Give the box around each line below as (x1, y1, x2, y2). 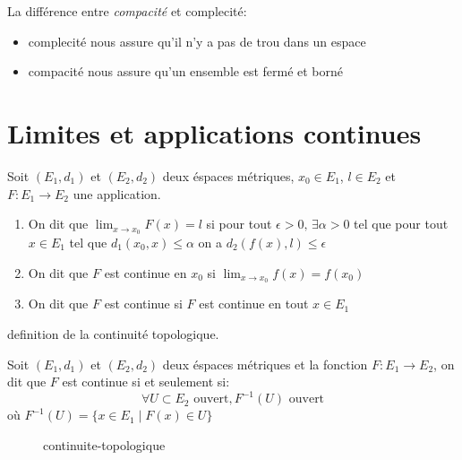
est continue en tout (199, 294, 309, 313)
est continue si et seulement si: (62, 372, 230, 391)
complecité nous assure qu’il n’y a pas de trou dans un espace (28, 31, 366, 50)
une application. (73, 184, 161, 203)
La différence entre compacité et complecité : (7, 2, 247, 20)
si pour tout (206, 214, 272, 233)
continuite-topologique (43, 435, 166, 454)
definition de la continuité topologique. (7, 325, 219, 343)
